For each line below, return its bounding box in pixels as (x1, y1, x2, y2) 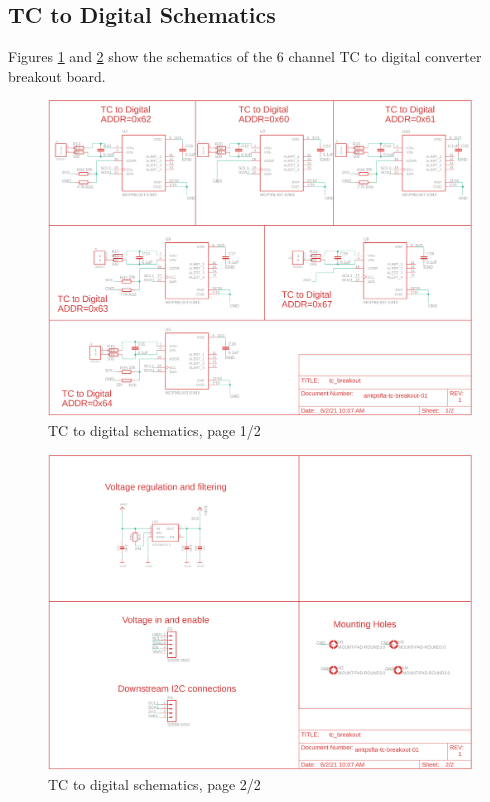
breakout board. (8, 65, 106, 86)
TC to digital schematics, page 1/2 (48, 419, 261, 440)
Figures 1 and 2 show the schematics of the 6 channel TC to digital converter (8, 46, 482, 67)
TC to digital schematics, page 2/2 (48, 774, 261, 795)
